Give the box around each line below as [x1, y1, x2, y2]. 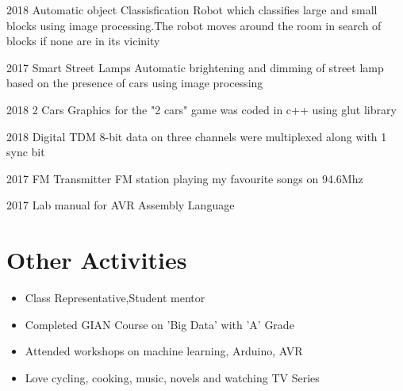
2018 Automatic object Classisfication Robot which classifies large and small [6, 2, 378, 17]
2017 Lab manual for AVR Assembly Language [6, 197, 235, 213]
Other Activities [6, 243, 187, 276]
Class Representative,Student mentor [25, 289, 205, 306]
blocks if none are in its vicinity [6, 33, 160, 49]
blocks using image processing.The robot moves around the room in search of [6, 17, 382, 33]
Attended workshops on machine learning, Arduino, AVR [25, 343, 303, 359]
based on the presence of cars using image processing [6, 75, 263, 91]
